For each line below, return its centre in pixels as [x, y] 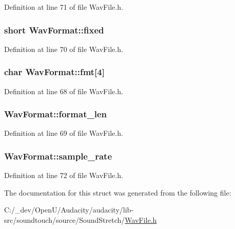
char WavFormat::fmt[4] [54, 72]
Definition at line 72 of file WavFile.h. [64, 175]
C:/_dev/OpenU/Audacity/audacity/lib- [69, 210]
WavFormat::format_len [55, 114]
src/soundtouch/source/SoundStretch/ [65, 220]
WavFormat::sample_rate [58, 156]
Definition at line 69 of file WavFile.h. [64, 133]
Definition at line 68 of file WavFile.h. [64, 91]
